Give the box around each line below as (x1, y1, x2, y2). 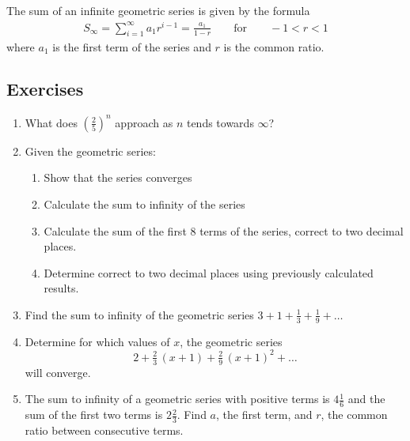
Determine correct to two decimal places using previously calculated (44, 264, 374, 281)
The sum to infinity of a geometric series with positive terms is (25, 390, 330, 407)
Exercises (6, 77, 84, 101)
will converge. (25, 364, 91, 380)
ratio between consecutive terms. (25, 421, 184, 438)
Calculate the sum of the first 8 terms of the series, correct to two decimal (44, 222, 404, 239)
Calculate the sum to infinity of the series (44, 195, 245, 212)
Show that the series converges (44, 169, 192, 186)
